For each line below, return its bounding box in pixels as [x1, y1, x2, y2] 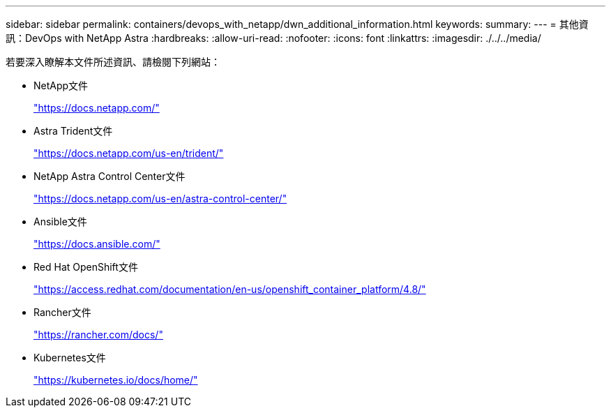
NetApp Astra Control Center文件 [33, 170, 186, 182]
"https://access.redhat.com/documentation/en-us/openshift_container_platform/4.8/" [33, 283, 426, 295]
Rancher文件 [33, 306, 91, 318]
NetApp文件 [33, 80, 89, 91]
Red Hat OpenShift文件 [33, 261, 138, 273]
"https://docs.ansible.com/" [33, 238, 160, 250]
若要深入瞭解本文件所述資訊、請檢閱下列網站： [6, 56, 220, 68]
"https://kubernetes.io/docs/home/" [33, 374, 198, 386]
